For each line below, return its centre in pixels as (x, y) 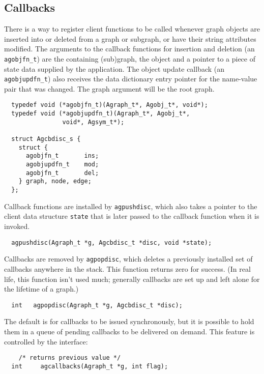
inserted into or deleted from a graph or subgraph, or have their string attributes (130, 38)
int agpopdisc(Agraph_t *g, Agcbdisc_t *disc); (97, 305)
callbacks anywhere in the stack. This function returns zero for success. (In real (127, 268)
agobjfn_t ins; (62, 156)
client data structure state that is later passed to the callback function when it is (132, 216)
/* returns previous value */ (70, 358)
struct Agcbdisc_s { (46, 139)
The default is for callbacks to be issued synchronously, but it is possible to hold (129, 321)
